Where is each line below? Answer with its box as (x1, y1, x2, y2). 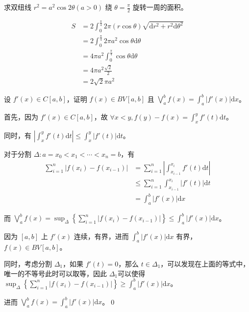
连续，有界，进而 (74, 231, 129, 241)
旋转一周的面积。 (132, 2, 188, 12)
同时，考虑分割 (4, 259, 52, 269)
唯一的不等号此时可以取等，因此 (4, 268, 107, 278)
